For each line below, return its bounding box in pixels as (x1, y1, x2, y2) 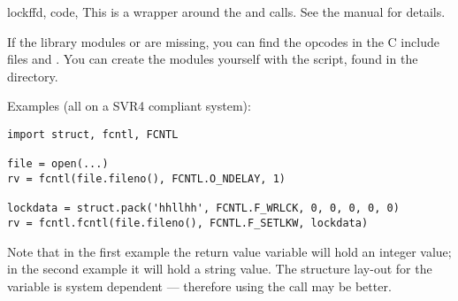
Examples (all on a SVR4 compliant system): (7, 96, 251, 115)
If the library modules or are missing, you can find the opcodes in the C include (7, 32, 439, 50)
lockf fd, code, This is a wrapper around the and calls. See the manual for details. (7, 3, 446, 20)
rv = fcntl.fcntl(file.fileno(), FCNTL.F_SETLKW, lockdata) (7, 216, 369, 229)
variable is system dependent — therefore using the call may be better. (7, 276, 392, 295)
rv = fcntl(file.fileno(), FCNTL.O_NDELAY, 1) (7, 172, 286, 185)
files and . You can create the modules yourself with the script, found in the (7, 50, 418, 68)
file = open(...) (7, 158, 109, 171)
